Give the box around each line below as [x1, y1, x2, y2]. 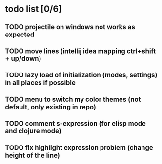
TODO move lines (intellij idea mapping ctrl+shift [5, 47, 156, 55]
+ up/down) [5, 55, 41, 63]
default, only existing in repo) [5, 103, 96, 111]
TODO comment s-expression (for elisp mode [5, 119, 146, 128]
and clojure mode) [5, 127, 62, 135]
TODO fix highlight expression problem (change [5, 144, 153, 152]
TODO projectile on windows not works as [5, 23, 135, 31]
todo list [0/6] [5, 3, 62, 15]
